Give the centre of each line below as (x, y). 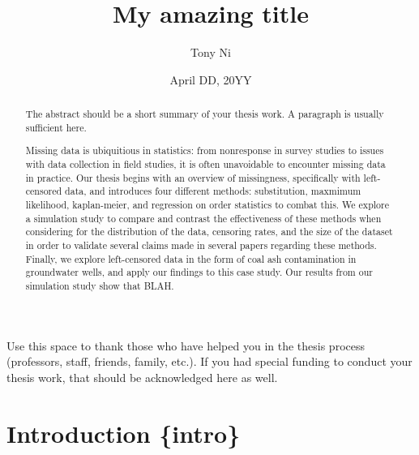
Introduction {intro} (124, 433)
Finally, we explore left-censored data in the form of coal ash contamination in (191, 258)
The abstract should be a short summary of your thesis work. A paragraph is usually (205, 114)
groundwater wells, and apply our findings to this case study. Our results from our (199, 272)
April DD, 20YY (211, 79)
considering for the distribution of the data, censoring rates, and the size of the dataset (209, 232)
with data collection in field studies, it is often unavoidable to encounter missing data (205, 163)
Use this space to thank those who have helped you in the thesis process (186, 345)
